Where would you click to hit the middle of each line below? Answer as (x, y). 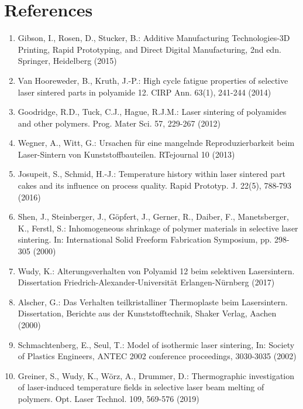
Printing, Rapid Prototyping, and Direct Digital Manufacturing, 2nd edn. (149, 49)
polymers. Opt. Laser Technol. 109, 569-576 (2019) (109, 398)
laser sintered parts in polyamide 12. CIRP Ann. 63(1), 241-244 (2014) (144, 92)
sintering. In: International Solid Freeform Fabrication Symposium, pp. (145, 239)
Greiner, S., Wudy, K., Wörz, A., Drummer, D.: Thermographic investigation (156, 375)
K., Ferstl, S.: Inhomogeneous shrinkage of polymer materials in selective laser (158, 228)
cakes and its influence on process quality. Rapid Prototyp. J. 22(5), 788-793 (155, 185)
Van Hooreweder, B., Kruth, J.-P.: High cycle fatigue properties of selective (153, 80)
